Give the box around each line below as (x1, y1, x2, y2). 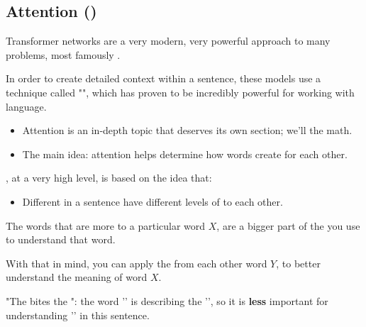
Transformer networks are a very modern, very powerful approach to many (6, 33, 331, 48)
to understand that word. (6, 232, 116, 247)
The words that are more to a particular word (6, 218, 206, 233)
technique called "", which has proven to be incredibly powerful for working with (6, 84, 355, 99)
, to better (276, 255, 321, 270)
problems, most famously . (6, 47, 121, 62)
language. (6, 99, 47, 113)
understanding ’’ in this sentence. (6, 307, 150, 322)
